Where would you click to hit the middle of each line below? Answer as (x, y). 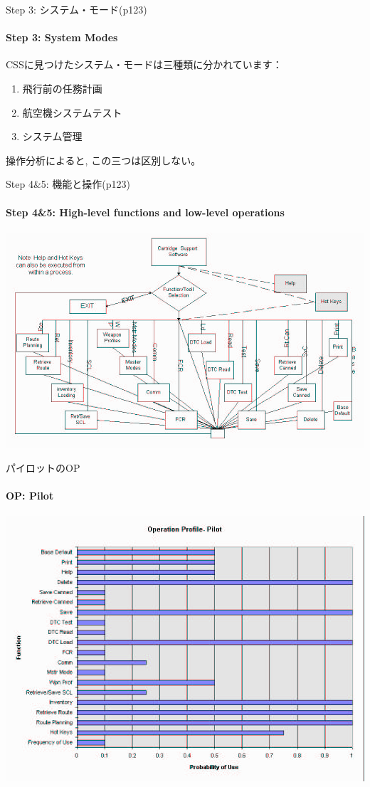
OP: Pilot (30, 496)
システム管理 (52, 136)
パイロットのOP (43, 467)
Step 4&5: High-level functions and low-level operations (145, 212)
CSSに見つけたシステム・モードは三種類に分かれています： (144, 64)
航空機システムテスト (72, 112)
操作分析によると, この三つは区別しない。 (104, 160)
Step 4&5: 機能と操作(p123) (68, 184)
